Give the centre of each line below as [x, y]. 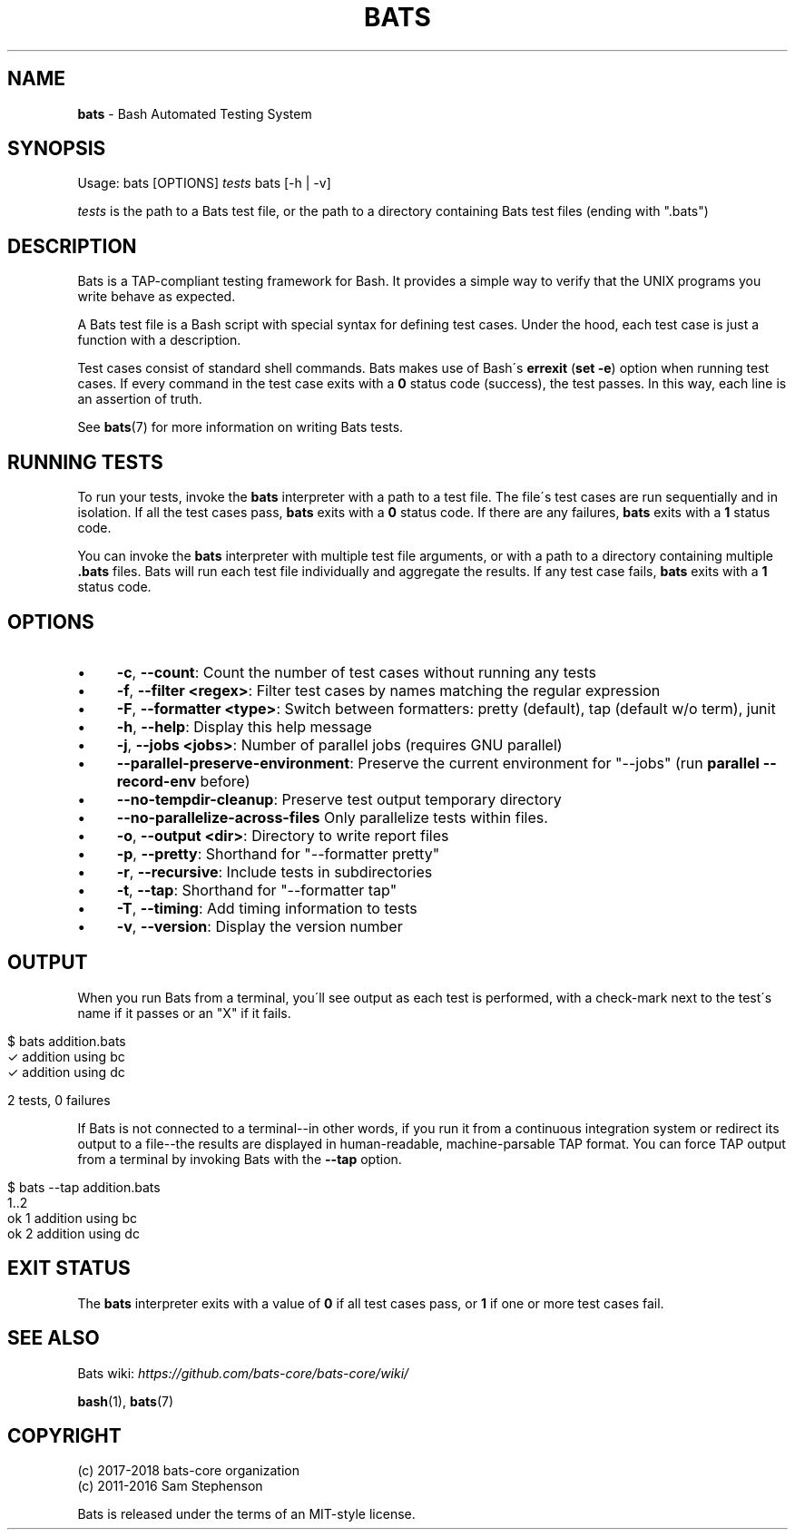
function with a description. [159, 340]
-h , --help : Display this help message [244, 726]
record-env [157, 781]
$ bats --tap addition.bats [84, 1187]
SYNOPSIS [57, 149]
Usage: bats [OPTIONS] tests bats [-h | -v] [204, 183]
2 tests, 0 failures [59, 1100]
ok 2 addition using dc [74, 1233]
